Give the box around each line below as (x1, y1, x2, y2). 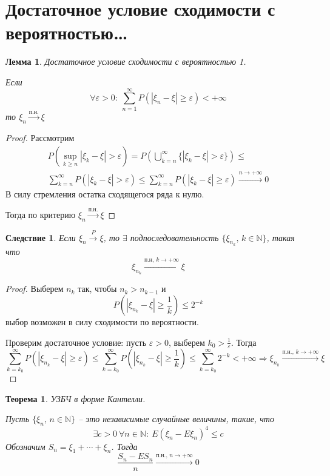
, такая (266, 231, 295, 243)
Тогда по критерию (5, 208, 76, 221)
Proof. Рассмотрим (5, 131, 75, 144)
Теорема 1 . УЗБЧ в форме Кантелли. (5, 392, 146, 405)
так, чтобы (78, 282, 117, 295)
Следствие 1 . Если (5, 231, 76, 243)
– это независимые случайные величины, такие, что (78, 412, 274, 425)
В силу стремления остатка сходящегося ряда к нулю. (5, 187, 204, 200)
